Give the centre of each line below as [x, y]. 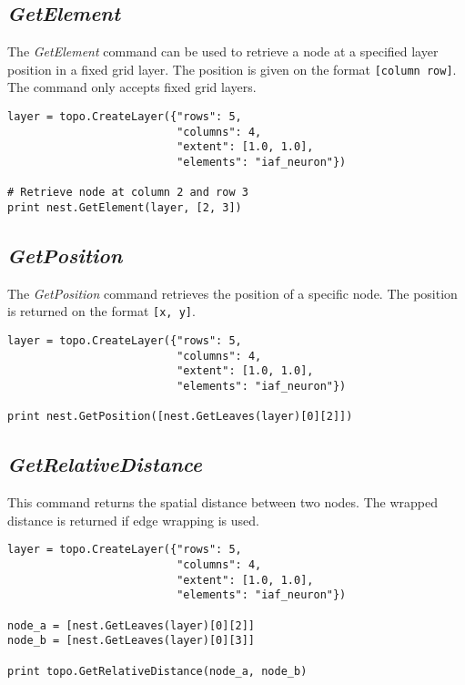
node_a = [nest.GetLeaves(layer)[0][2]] [131, 625]
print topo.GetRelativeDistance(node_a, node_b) [157, 671]
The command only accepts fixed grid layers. [132, 87]
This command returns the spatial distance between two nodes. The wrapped [222, 502]
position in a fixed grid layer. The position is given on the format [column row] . [232, 69]
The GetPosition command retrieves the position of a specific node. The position [232, 293]
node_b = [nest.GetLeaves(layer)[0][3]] [131, 641]
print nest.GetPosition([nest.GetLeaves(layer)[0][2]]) [180, 417]
